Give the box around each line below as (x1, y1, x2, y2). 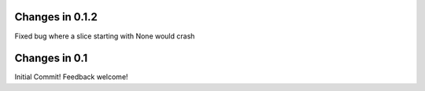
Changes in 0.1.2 (14, 10, 98, 24)
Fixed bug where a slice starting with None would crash (14, 31, 195, 41)
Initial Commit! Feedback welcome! (14, 72, 129, 82)
